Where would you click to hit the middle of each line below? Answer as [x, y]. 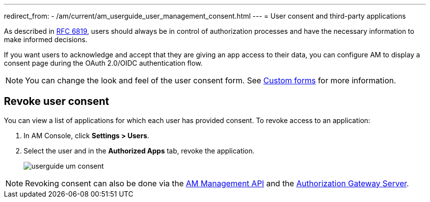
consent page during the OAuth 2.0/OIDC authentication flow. [103, 63]
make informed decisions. [46, 39]
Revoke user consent [57, 101]
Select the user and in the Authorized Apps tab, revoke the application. [139, 151]
